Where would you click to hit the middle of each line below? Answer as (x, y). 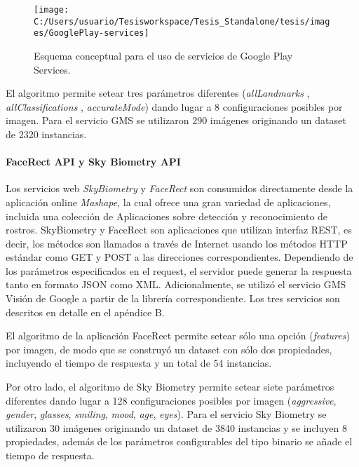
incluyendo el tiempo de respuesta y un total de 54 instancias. (139, 363)
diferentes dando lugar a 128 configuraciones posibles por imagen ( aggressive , (171, 400)
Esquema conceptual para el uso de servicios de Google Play (163, 55)
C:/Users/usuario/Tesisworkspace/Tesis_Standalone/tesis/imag (182, 21)
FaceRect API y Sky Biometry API (93, 162)
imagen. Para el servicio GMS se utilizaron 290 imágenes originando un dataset (176, 120)
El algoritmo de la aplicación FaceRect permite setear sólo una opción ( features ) (178, 336)
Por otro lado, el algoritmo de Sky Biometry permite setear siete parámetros (170, 387)
